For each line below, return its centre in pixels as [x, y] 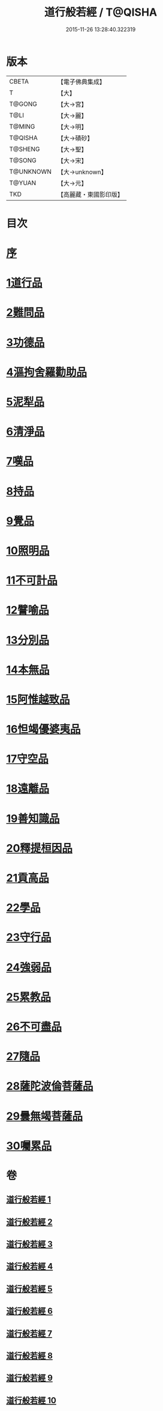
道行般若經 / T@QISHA [101, 12]
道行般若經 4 [30, 1266]
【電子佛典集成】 [81, 82]
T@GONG [23, 104]
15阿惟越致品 [38, 699]
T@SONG [23, 160]
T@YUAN [23, 183]
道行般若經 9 [29, 1378]
